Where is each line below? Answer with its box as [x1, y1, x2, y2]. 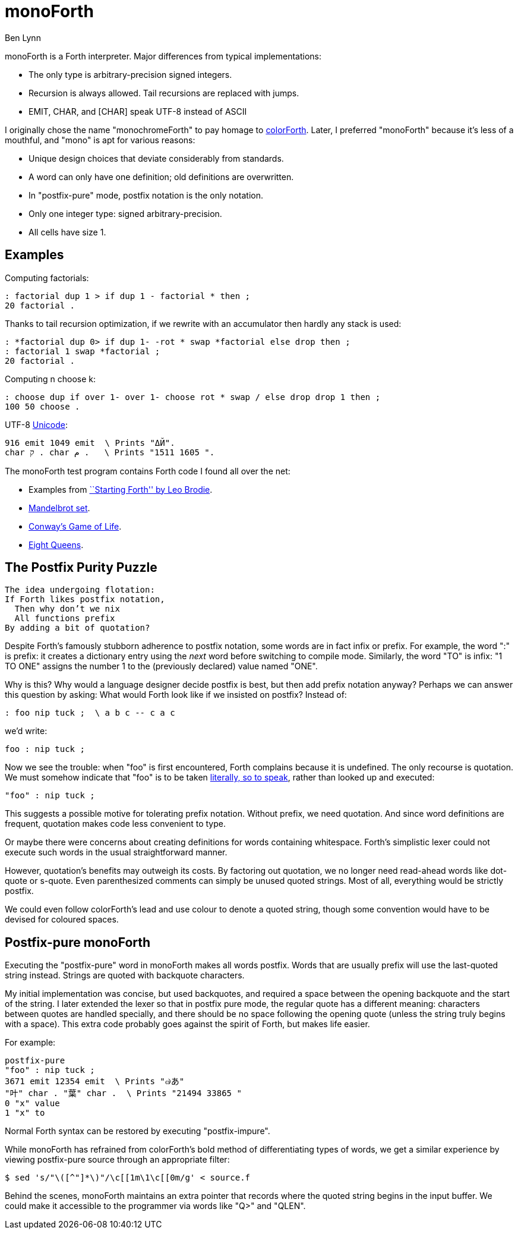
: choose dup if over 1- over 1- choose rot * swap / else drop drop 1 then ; [5, 392, 381, 402]
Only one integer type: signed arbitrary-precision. [29, 208, 222, 219]
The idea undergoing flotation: [5, 585, 155, 595]
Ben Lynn [5, 32, 41, 43]
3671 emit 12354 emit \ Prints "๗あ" [5, 1076, 185, 1087]
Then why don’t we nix [14, 604, 120, 614]
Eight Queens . [29, 539, 84, 550]
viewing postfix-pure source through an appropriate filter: [5, 1154, 230, 1165]
